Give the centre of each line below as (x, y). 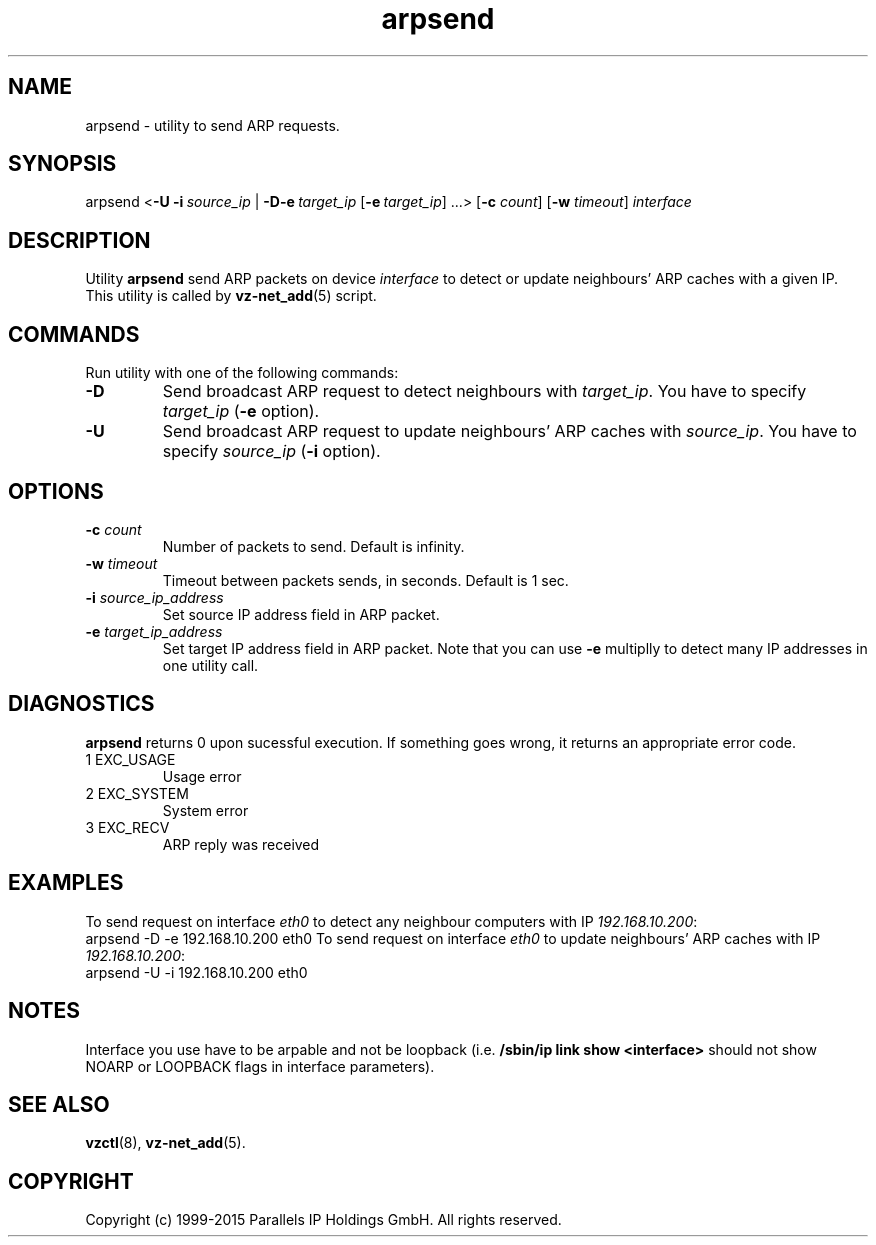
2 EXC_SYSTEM (137, 793)
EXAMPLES (66, 883)
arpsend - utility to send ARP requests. (212, 125)
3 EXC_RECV (127, 827)
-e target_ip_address (154, 631)
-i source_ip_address (154, 597)
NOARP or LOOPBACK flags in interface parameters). (260, 1066)
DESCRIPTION (79, 240)
